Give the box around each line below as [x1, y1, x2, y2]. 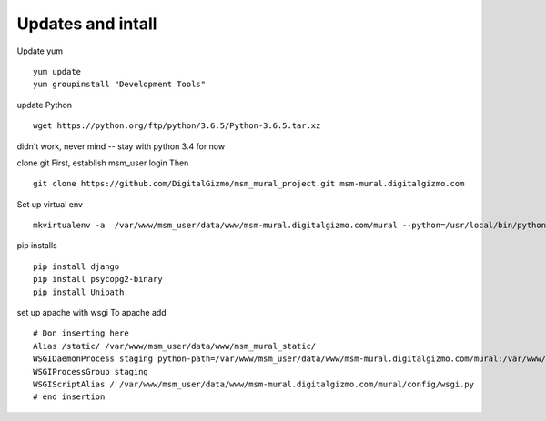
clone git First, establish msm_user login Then [16, 157, 189, 168]
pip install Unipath [33, 286, 125, 297]
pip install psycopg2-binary [33, 274, 163, 285]
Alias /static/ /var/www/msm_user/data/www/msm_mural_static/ [33, 341, 317, 351]
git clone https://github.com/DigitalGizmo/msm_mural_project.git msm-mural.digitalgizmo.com [33, 178, 465, 189]
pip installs [16, 240, 58, 251]
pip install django [33, 261, 120, 272]
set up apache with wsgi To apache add [16, 307, 167, 318]
